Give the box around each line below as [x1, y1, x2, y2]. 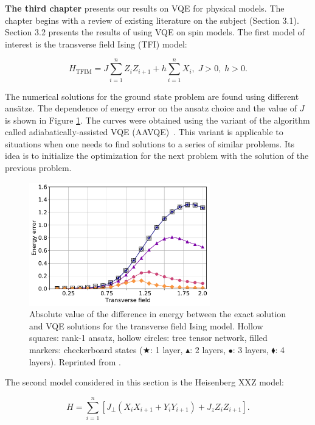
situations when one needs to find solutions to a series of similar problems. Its [5, 137, 295, 150]
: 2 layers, [190, 343, 226, 356]
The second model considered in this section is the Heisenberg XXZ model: [5, 376, 284, 388]
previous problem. [5, 161, 72, 174]
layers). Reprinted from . [29, 355, 121, 368]
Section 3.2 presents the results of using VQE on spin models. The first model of [5, 26, 305, 38]
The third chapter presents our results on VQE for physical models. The [5, 2, 285, 14]
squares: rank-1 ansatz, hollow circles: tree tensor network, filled [29, 331, 268, 344]
